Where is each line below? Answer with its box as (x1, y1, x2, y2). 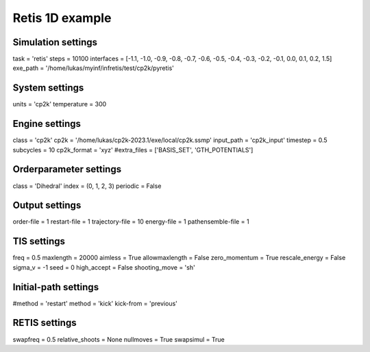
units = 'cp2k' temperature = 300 (12, 100, 107, 108)
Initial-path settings (12, 281, 99, 293)
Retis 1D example (12, 10, 112, 25)
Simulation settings (12, 36, 98, 48)
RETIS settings (12, 317, 77, 329)
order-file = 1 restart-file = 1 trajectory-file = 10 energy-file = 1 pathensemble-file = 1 (12, 218, 249, 226)
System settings (12, 82, 84, 94)
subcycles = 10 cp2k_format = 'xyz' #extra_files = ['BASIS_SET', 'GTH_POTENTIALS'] (12, 145, 254, 154)
